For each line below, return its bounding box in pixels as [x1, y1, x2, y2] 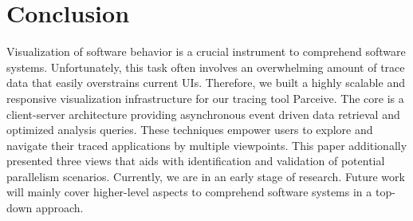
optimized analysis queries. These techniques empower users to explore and [6, 121, 373, 138]
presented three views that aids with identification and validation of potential [6, 152, 385, 169]
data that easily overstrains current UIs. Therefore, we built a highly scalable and [6, 74, 405, 91]
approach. [35, 199, 84, 216]
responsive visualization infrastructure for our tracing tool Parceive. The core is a [6, 89, 404, 106]
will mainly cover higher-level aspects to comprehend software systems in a [6, 184, 372, 200]
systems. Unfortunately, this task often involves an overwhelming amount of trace [6, 58, 405, 75]
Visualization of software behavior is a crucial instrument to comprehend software [6, 43, 406, 60]
